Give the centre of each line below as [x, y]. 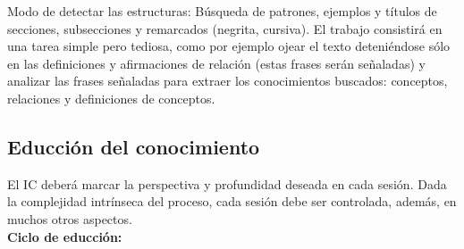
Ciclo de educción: [65, 236]
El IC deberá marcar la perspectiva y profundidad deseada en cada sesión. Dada [227, 183]
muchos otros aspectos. [70, 218]
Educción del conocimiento [134, 146]
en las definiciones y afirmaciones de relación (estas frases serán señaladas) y [216, 63]
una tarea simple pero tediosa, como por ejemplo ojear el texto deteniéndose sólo [229, 46]
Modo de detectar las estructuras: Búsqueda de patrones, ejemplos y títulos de [222, 11]
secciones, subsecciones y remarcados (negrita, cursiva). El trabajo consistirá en [225, 28]
